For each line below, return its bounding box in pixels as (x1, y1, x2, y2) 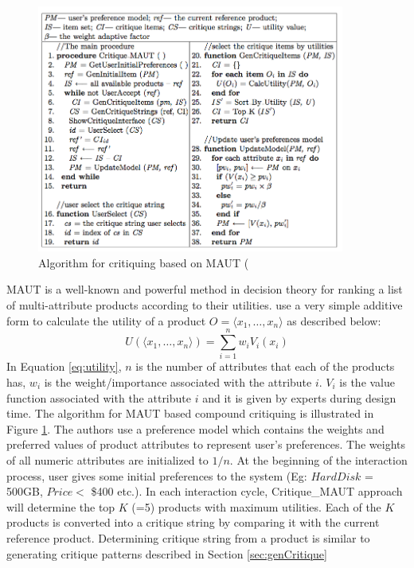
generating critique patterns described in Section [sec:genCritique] (6, 545, 327, 562)
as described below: (287, 312, 381, 329)
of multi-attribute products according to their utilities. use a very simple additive (6, 297, 403, 313)
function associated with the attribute (6, 389, 191, 406)
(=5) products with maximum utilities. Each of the (131, 498, 381, 515)
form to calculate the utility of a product (6, 312, 206, 329)
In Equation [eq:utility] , (6, 358, 122, 375)
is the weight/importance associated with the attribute (44, 373, 312, 390)
